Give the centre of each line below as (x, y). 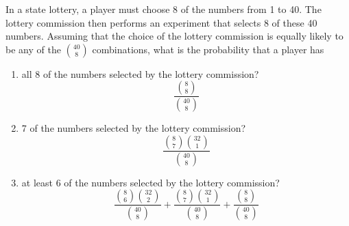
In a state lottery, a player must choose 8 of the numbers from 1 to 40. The (164, 9)
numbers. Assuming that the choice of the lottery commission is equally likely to (174, 36)
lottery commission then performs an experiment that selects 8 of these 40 (161, 22)
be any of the (33, 49)
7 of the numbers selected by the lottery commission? (134, 128)
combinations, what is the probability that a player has (208, 49)
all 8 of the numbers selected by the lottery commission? (140, 73)
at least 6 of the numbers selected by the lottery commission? (151, 182)
